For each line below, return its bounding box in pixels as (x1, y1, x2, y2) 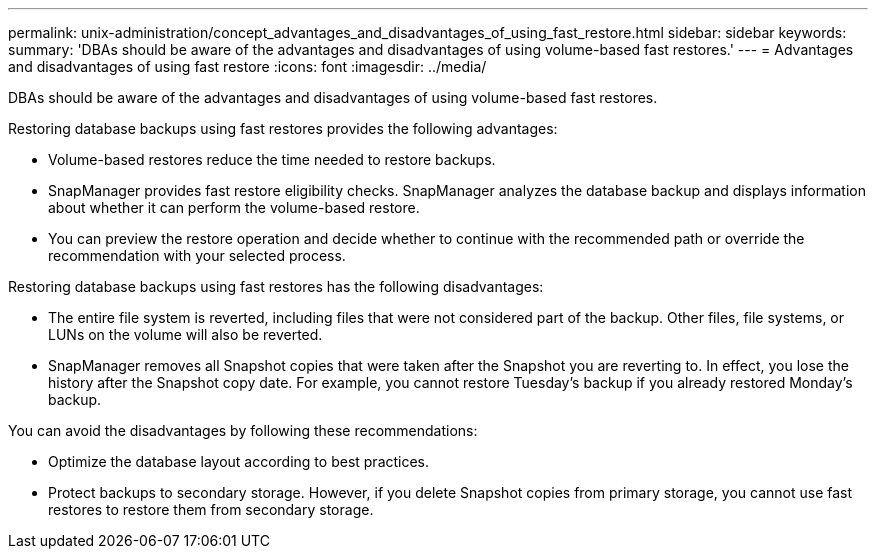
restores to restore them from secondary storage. (48, 501, 374, 518)
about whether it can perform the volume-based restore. (48, 199, 420, 216)
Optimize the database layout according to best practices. (48, 453, 430, 470)
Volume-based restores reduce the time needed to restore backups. (48, 151, 496, 168)
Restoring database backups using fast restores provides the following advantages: (8, 120, 558, 137)
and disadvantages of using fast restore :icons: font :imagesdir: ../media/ (8, 58, 487, 75)
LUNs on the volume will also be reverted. (48, 326, 323, 343)
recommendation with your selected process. (48, 247, 346, 264)
